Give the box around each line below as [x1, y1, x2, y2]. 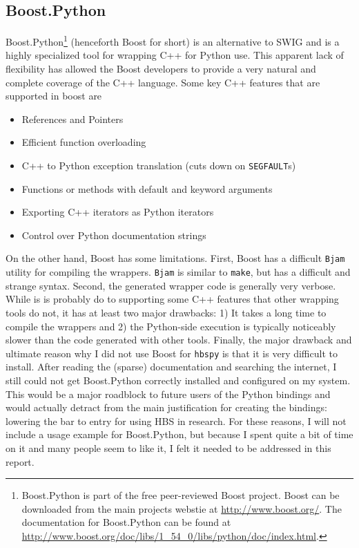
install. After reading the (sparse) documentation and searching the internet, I [6, 359, 337, 374]
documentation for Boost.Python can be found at [21, 515, 231, 529]
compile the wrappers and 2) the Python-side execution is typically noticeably [6, 319, 336, 333]
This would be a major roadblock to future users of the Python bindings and [6, 386, 331, 401]
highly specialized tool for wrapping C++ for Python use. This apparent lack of [6, 48, 344, 62]
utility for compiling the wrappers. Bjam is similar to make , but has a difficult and [6, 265, 351, 279]
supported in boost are [6, 88, 102, 103]
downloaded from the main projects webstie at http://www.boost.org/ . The [21, 501, 342, 516]
